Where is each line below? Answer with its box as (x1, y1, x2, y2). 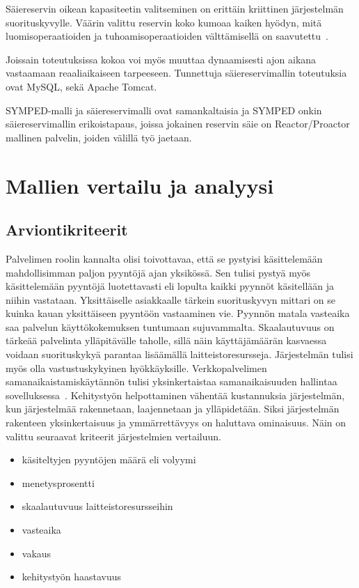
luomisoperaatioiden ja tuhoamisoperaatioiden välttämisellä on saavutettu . (6, 29, 329, 43)
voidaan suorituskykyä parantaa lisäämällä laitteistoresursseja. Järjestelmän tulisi (6, 347, 353, 362)
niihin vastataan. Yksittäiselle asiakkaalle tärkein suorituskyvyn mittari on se (6, 292, 335, 307)
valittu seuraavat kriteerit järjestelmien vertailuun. (6, 428, 221, 443)
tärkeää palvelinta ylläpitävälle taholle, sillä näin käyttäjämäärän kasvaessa (6, 333, 327, 348)
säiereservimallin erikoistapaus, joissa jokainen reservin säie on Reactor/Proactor (6, 116, 350, 131)
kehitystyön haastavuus (22, 569, 121, 584)
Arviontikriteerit (6, 219, 128, 240)
